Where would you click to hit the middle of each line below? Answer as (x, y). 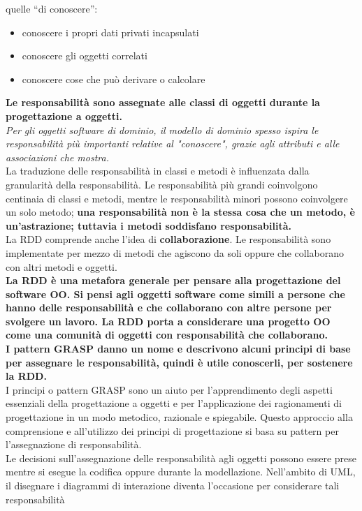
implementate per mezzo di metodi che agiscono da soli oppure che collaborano (175, 252)
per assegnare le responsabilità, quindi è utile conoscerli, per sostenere (179, 362)
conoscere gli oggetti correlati (85, 55)
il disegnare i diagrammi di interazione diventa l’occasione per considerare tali (173, 485)
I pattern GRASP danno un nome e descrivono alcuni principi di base (178, 349)
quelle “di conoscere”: (52, 8)
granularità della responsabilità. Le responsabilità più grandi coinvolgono (162, 184)
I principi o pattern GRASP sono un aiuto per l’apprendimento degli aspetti (169, 389)
